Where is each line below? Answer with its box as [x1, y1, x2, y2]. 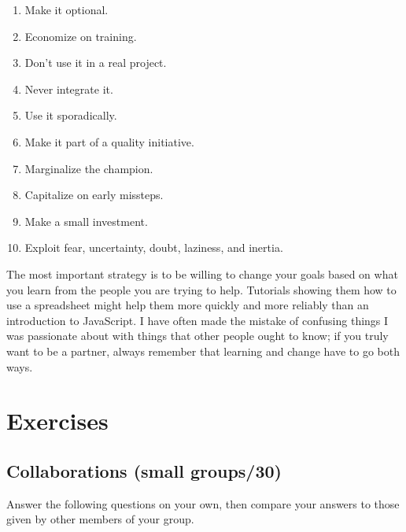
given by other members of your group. [6, 511, 194, 527]
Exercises [6, 405, 109, 437]
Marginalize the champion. [24, 160, 153, 176]
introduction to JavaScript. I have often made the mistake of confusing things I [6, 312, 389, 328]
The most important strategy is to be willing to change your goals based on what [6, 265, 398, 282]
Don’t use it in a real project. [24, 54, 167, 71]
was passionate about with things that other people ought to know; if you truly [6, 327, 389, 344]
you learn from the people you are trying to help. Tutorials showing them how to [6, 281, 397, 297]
